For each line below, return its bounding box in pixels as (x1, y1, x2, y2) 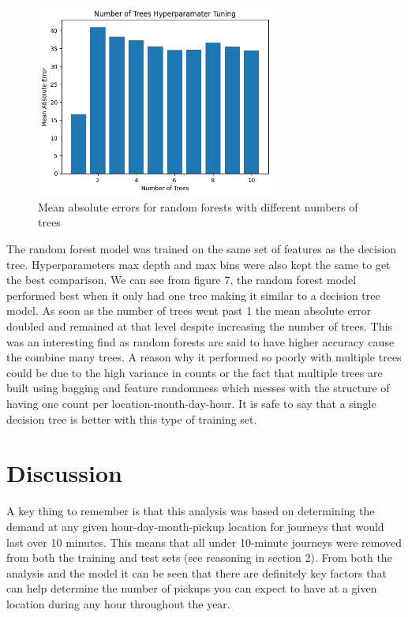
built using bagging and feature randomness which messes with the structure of (6, 380, 390, 396)
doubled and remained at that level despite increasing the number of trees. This (6, 318, 392, 335)
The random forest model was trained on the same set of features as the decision (6, 241, 397, 257)
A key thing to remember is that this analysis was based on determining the (6, 503, 375, 519)
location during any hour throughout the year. (6, 595, 230, 611)
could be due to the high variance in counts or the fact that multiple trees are (6, 364, 383, 380)
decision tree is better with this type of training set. (6, 410, 257, 427)
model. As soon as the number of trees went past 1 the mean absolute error (6, 302, 372, 319)
